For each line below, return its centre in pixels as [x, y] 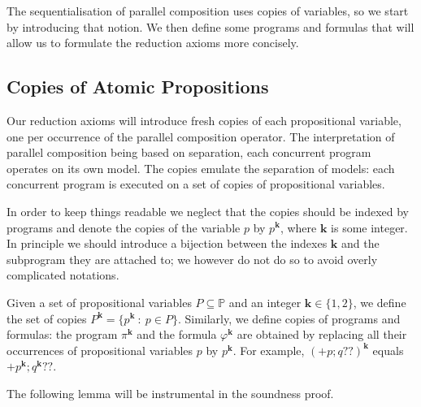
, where [298, 227]
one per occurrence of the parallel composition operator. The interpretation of [201, 136]
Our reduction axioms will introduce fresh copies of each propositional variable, [204, 120]
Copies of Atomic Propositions [138, 87]
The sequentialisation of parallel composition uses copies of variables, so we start [208, 11]
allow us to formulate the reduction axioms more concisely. [153, 43]
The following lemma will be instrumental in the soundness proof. [170, 393]
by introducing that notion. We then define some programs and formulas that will [210, 26]
